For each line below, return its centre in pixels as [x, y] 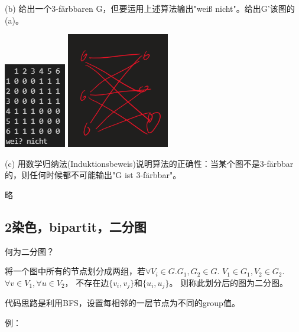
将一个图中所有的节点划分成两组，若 [75, 271]
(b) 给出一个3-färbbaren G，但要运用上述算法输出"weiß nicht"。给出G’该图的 [150, 8]
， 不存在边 [87, 282]
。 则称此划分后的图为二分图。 [229, 282]
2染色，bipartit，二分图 [76, 226]
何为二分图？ [30, 251]
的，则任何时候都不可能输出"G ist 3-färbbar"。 [93, 175]
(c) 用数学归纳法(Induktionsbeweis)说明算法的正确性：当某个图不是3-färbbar [149, 163]
